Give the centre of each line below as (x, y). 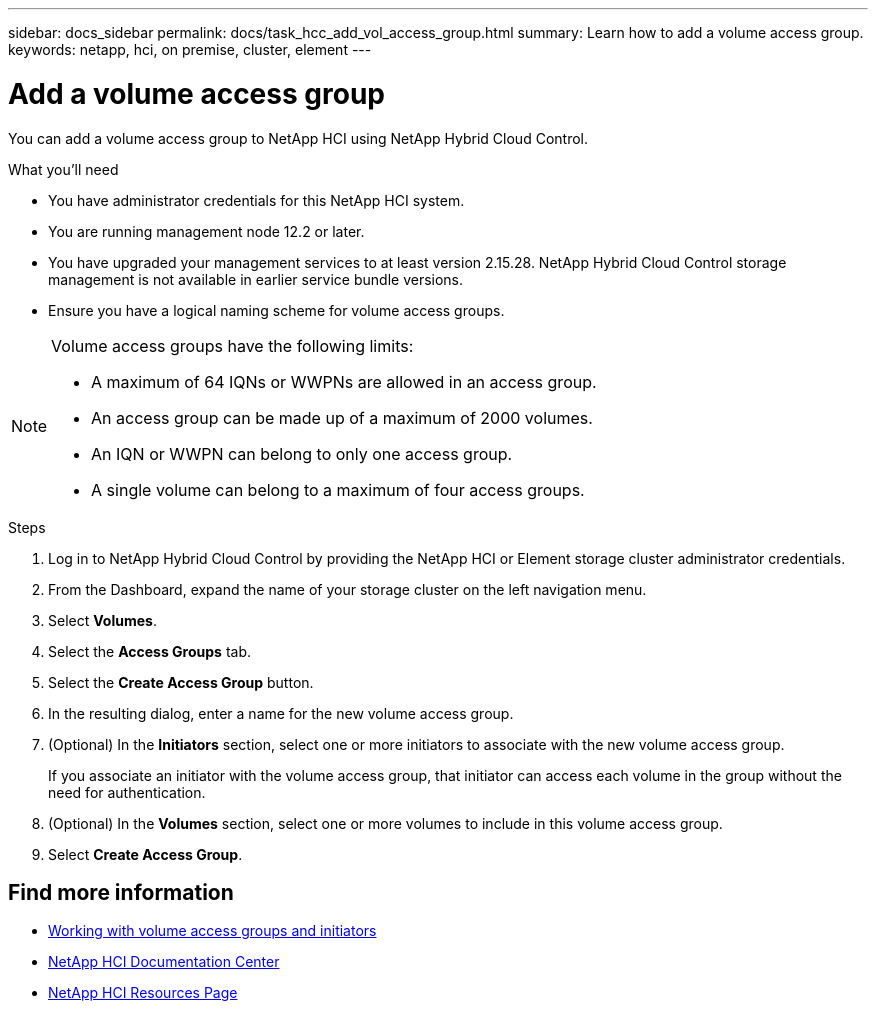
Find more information (121, 892)
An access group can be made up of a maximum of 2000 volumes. (342, 417)
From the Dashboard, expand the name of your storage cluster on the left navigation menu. (347, 589)
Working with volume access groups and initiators (212, 931)
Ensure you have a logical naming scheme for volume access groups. (276, 310)
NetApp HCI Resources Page (143, 993)
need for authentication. (127, 792)
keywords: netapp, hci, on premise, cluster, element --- (190, 49)
